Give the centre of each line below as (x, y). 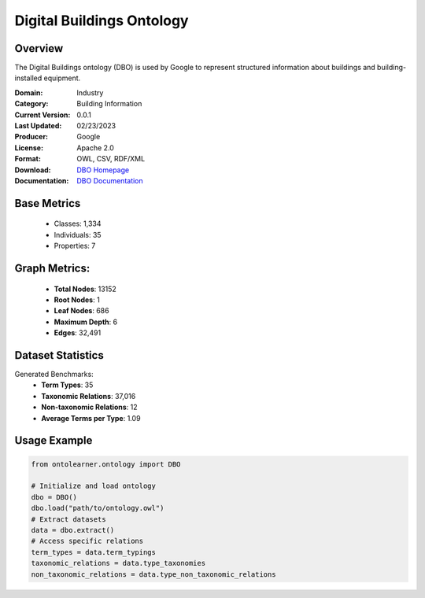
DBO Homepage (103, 170)
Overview (39, 48)
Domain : (29, 92)
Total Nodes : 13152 (85, 289)
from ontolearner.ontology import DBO (106, 464)
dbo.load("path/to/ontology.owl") (98, 508)
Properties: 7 (75, 246)
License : (29, 148)
